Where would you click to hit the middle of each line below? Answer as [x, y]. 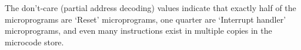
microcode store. [34, 42]
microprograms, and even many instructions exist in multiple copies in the [138, 31]
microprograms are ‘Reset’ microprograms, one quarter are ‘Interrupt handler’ [146, 19]
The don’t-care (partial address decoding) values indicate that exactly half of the [150, 8]
